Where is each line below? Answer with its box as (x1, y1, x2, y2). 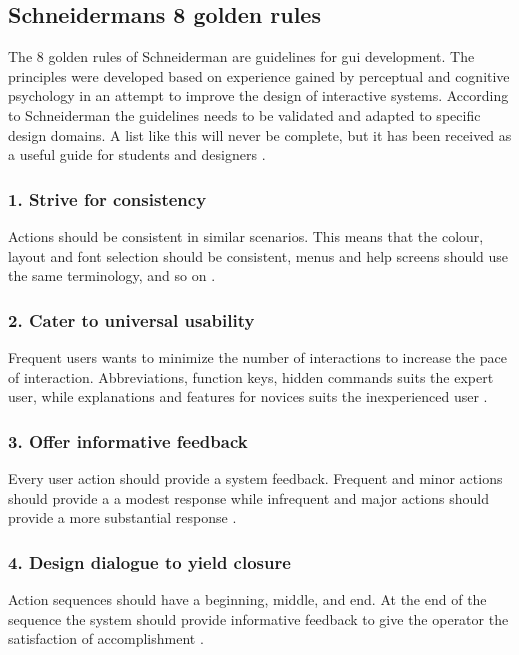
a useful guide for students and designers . (8, 144, 266, 165)
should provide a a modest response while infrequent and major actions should (8, 487, 489, 508)
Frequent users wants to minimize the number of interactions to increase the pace (8, 346, 507, 367)
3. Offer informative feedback (8, 428, 248, 453)
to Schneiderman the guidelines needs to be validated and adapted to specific (8, 104, 481, 125)
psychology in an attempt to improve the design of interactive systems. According (8, 85, 509, 106)
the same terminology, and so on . (8, 265, 216, 286)
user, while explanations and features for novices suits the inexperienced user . (8, 386, 488, 407)
